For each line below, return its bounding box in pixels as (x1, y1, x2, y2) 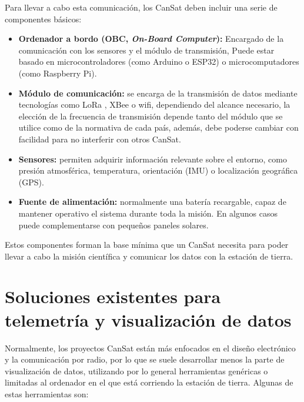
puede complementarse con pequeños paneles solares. (18, 218, 209, 231)
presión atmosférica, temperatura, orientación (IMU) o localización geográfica (18, 164, 298, 177)
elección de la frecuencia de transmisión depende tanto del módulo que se (18, 109, 283, 122)
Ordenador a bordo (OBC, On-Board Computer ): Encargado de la (18, 32, 284, 45)
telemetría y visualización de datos (5, 307, 292, 331)
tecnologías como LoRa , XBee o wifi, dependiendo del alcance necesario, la (18, 98, 290, 111)
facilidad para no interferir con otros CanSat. (18, 132, 181, 145)
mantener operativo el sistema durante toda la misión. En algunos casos (18, 207, 278, 219)
